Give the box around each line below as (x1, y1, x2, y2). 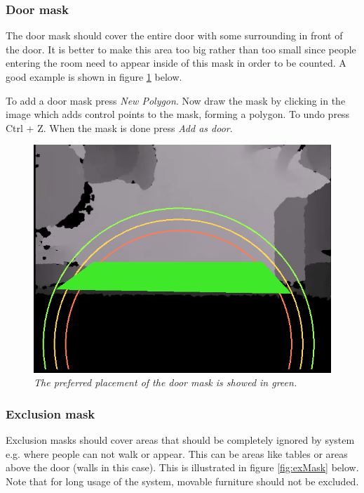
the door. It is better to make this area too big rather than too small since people (6, 41, 356, 56)
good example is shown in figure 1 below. (6, 70, 182, 84)
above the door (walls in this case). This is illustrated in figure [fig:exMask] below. (6, 460, 359, 475)
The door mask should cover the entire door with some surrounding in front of (6, 28, 343, 43)
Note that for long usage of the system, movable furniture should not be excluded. (6, 473, 359, 488)
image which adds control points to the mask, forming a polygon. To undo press (6, 107, 350, 121)
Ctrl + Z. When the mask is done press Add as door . (6, 120, 233, 135)
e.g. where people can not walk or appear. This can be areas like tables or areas (6, 446, 348, 461)
